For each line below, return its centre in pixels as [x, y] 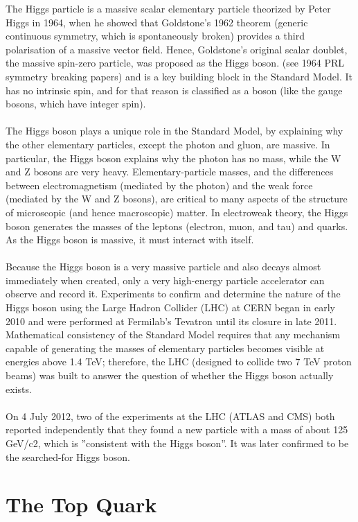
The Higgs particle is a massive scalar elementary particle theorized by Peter [168, 8]
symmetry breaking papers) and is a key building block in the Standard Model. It [179, 76]
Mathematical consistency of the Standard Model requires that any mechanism [173, 334]
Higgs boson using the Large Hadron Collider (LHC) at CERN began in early [171, 307]
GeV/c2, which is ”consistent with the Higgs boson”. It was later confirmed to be [177, 443]
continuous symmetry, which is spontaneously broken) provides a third [155, 36]
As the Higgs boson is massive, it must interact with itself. [130, 240]
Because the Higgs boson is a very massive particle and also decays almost [163, 267]
